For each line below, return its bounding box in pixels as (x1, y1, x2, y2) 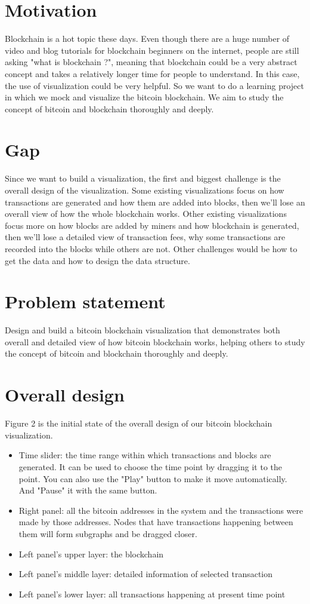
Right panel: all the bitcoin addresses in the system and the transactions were (18, 504, 303, 516)
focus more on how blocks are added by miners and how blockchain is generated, (5, 219, 299, 231)
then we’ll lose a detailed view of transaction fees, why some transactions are (5, 231, 286, 243)
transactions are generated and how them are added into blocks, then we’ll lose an (5, 195, 305, 208)
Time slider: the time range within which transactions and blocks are (18, 449, 271, 461)
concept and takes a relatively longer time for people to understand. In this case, (5, 67, 300, 79)
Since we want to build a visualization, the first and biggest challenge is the (5, 172, 281, 185)
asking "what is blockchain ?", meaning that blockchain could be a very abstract (5, 56, 297, 68)
